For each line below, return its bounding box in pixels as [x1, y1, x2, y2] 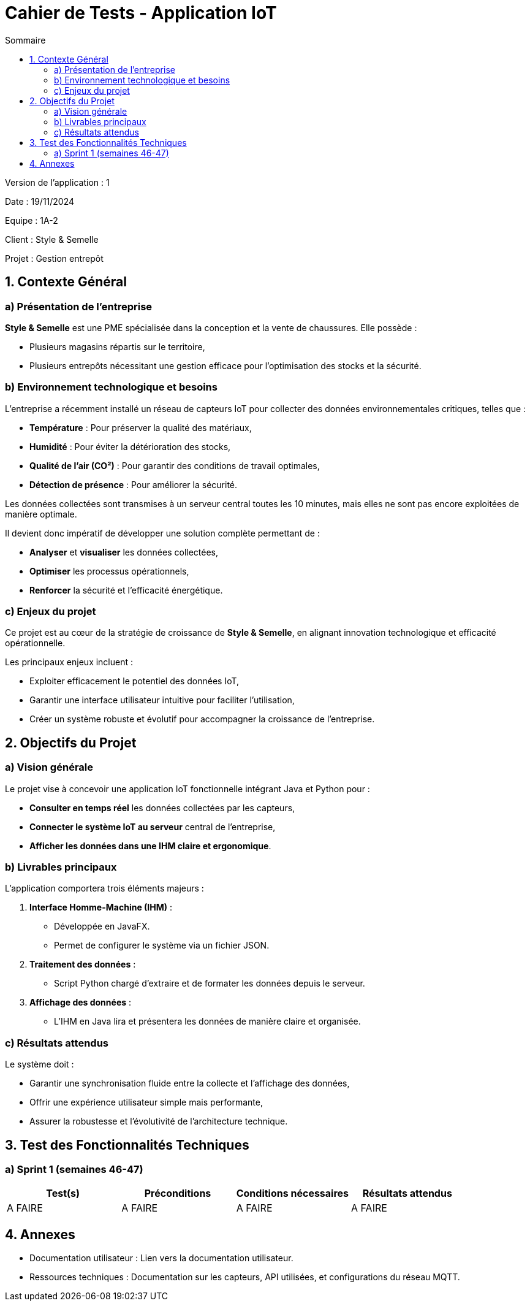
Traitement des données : [29, 959, 136, 970]
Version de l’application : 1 [5, 177, 110, 188]
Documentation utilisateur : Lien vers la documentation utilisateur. [29, 1253, 293, 1264]
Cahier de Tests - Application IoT [5, 2, 277, 23]
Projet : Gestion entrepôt [5, 253, 104, 264]
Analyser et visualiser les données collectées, [29, 546, 219, 557]
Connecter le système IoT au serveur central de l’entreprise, [29, 821, 276, 832]
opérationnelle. [5, 638, 66, 649]
